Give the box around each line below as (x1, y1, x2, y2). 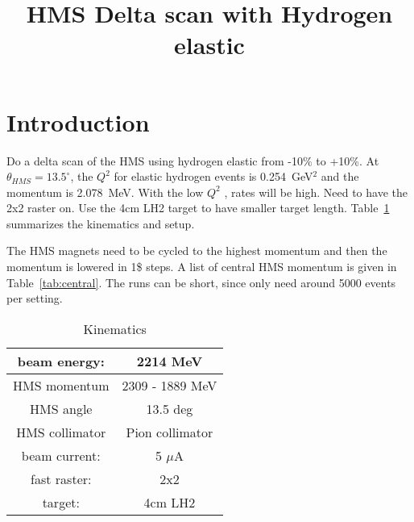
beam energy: (17, 351, 105, 370)
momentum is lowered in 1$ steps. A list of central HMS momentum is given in (6, 258, 397, 275)
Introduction (6, 105, 150, 138)
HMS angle (30, 399, 93, 418)
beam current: (21, 445, 101, 465)
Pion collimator (126, 422, 213, 441)
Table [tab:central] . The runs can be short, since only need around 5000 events (6, 274, 396, 290)
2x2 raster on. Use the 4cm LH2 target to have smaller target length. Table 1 (6, 199, 390, 216)
